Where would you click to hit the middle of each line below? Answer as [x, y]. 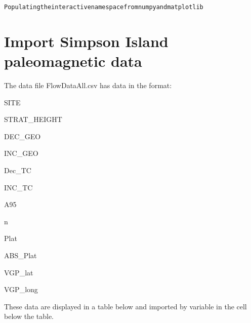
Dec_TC [18, 170]
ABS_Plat [20, 255]
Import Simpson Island [86, 41]
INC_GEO [21, 153]
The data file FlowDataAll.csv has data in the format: [88, 85]
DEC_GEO [23, 136]
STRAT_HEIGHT [33, 119]
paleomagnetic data [73, 61]
